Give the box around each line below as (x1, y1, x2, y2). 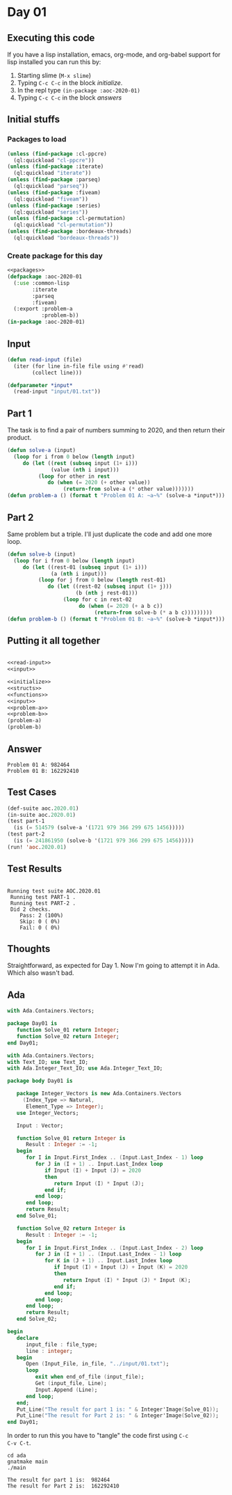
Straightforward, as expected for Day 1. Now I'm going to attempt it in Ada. (7, 962, 220, 970)
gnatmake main (7, 1458, 49, 1466)
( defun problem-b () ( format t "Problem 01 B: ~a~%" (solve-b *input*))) (7, 616, 226, 623)
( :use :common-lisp (13, 279, 70, 286)
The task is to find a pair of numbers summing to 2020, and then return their (7, 426, 226, 435)
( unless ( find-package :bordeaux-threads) (7, 228, 132, 235)
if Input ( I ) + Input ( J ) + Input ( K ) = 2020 (53, 1264, 188, 1271)
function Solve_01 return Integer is (16, 1134, 126, 1142)
